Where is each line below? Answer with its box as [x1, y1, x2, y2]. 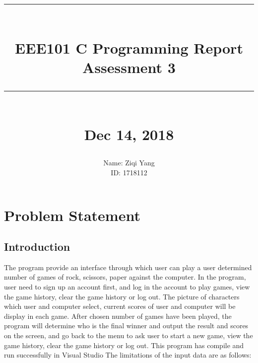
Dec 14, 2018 [84, 124, 174, 145]
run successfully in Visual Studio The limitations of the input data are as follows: [4, 350, 252, 360]
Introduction [4, 239, 70, 254]
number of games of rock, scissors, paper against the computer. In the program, [4, 272, 246, 282]
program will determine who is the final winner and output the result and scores [4, 320, 249, 331]
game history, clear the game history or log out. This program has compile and [4, 340, 244, 350]
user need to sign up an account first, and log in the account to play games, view [4, 282, 250, 292]
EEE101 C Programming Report [15, 37, 243, 58]
